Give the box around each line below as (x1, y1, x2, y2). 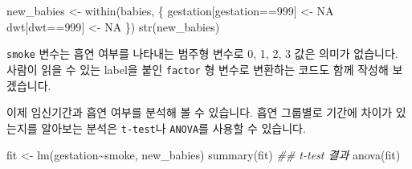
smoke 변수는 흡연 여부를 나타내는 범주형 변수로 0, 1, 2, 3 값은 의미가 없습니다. (6, 45, 398, 62)
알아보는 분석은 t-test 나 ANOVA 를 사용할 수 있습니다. (41, 119, 306, 136)
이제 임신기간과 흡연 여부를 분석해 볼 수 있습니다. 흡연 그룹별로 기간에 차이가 (6, 104, 393, 121)
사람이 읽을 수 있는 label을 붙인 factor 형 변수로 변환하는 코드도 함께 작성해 (6, 60, 389, 77)
